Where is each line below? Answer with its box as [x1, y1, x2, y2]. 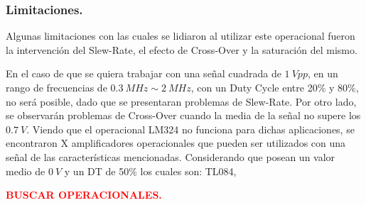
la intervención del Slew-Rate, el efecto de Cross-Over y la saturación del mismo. [6, 42, 357, 57]
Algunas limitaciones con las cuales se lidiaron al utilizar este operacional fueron [6, 28, 355, 43]
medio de [6, 163, 45, 178]
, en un [307, 66, 338, 81]
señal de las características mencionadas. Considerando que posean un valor [6, 149, 335, 164]
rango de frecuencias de [6, 80, 107, 94]
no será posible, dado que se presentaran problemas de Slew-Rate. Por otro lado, [6, 94, 357, 109]
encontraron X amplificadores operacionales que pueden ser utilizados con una [6, 135, 346, 150]
